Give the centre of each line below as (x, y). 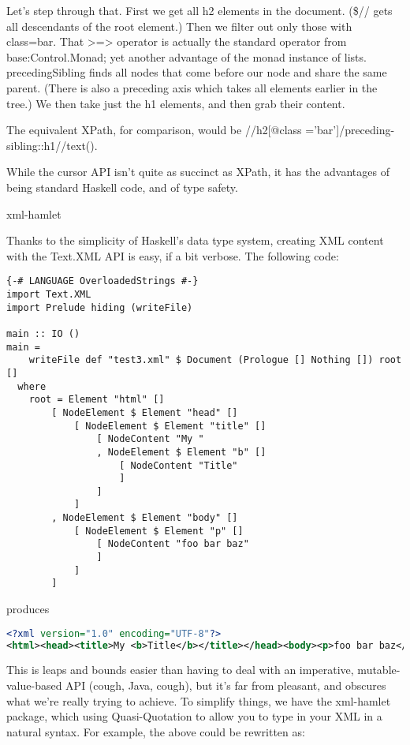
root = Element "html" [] (97, 400)
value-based (34, 685)
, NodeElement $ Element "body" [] (145, 518)
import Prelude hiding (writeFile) (100, 307)
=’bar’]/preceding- (350, 130)
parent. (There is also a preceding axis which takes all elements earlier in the (192, 87)
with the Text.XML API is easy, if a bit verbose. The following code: (173, 255)
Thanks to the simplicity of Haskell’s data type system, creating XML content (195, 240)
